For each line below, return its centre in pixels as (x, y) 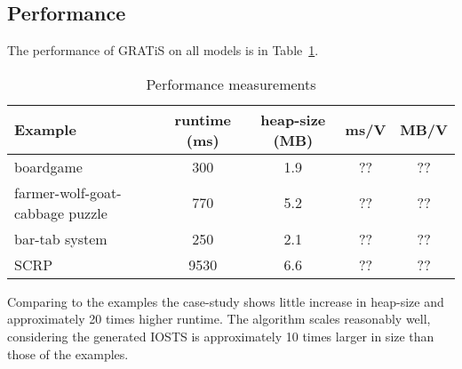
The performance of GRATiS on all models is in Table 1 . (163, 50)
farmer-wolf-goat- (68, 192)
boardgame (48, 166)
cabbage (40, 213)
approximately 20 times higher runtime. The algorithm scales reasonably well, (219, 319)
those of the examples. (68, 353)
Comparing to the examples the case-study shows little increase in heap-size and (226, 301)
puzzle (88, 213)
